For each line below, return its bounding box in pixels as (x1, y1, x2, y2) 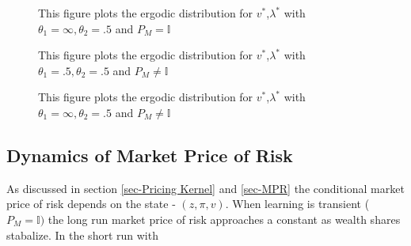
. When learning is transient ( (225, 195, 370, 212)
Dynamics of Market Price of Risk (6, 142, 293, 167)
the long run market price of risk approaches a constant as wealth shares (48, 210, 401, 227)
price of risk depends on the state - (6, 195, 176, 212)
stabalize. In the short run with (6, 226, 158, 243)
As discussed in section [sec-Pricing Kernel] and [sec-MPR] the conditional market (6, 180, 405, 196)
